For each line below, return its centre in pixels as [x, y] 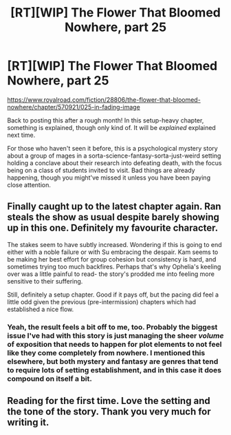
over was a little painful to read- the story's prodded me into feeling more [111, 274]
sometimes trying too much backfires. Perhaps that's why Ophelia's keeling [114, 266]
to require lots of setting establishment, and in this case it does [114, 370]
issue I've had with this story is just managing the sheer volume [115, 335]
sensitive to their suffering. [45, 281]
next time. [21, 135]
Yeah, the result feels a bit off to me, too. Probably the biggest [112, 327]
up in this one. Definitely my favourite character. [113, 228]
